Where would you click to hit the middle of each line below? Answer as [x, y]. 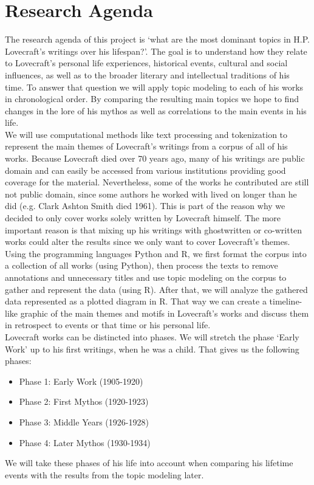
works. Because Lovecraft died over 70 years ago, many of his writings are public [155, 158]
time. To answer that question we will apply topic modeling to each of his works [154, 87]
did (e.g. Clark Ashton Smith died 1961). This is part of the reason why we [145, 206]
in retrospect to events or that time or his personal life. [108, 325]
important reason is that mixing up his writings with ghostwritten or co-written [154, 229]
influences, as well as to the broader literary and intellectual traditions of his [147, 74]
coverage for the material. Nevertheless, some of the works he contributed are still [157, 182]
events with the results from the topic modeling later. [104, 474]
